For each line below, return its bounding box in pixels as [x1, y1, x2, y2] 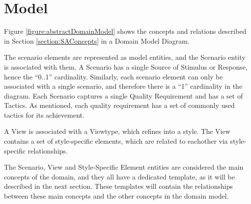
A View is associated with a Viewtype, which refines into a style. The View [4, 126, 230, 136]
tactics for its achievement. [4, 109, 84, 120]
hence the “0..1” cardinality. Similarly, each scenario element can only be [4, 71, 223, 81]
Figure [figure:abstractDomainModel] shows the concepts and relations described [4, 26, 247, 36]
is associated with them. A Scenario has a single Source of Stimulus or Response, [4, 61, 248, 72]
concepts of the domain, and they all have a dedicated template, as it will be [4, 171, 235, 181]
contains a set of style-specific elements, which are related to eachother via [4, 136, 228, 146]
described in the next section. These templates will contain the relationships [4, 181, 233, 191]
